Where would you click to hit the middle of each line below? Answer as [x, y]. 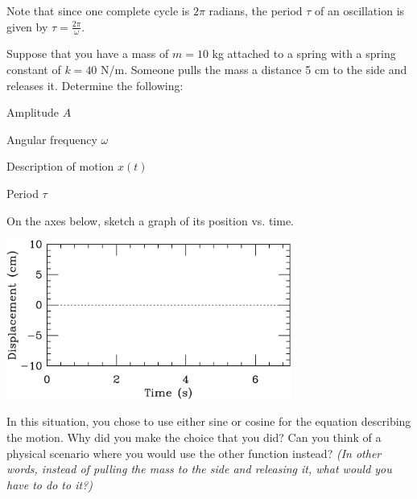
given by [27, 26]
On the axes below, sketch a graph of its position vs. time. [151, 220]
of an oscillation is [360, 10]
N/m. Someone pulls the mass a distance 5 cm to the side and [254, 70]
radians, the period [256, 10]
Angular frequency [52, 139]
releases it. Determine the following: [95, 85]
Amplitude [33, 112]
